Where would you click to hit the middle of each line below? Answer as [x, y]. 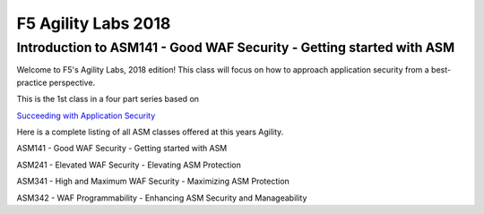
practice [32, 82]
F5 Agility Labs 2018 [94, 23]
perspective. [72, 82]
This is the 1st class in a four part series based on [108, 99]
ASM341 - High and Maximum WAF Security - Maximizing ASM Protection [153, 181]
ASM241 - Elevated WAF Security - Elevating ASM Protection [129, 165]
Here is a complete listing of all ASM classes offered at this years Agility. [150, 132]
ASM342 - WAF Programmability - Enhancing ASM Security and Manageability [162, 198]
